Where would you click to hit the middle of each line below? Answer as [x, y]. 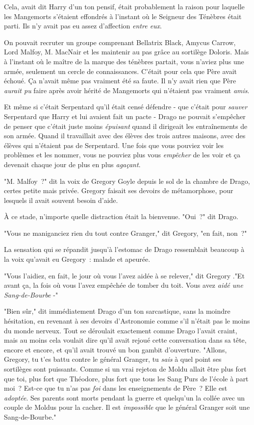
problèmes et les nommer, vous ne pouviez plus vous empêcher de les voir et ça [122, 155]
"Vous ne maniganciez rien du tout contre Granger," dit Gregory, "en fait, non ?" [126, 233]
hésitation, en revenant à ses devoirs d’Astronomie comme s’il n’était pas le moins [127, 321]
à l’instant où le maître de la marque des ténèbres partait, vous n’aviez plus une [124, 61]
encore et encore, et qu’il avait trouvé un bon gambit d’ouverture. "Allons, [115, 349]
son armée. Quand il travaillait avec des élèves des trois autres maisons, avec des [125, 136]
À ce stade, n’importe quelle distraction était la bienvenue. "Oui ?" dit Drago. [121, 216]
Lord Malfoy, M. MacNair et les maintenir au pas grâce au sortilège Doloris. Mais [127, 52]
